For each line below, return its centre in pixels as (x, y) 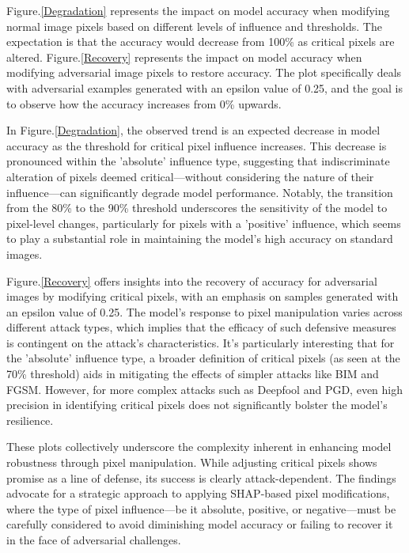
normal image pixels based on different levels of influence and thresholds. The (194, 26)
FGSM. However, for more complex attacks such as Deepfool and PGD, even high (205, 389)
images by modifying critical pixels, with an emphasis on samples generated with (203, 296)
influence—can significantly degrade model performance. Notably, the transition (200, 192)
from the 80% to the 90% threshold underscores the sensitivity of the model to (197, 208)
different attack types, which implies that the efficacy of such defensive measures (201, 327)
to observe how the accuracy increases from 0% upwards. (144, 103)
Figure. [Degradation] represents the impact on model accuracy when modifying (198, 10)
